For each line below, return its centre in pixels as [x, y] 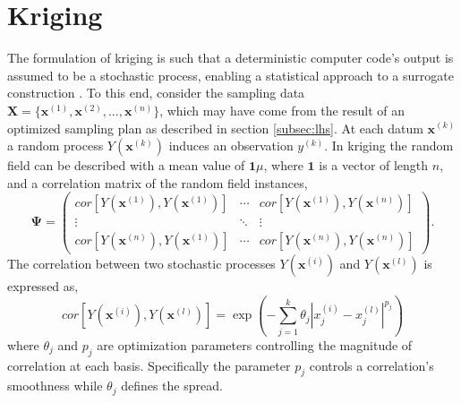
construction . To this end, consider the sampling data [156, 93]
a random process [55, 146]
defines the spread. [172, 386]
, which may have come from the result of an [282, 110]
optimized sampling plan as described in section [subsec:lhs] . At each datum [215, 128]
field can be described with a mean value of [126, 165]
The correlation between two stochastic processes [141, 264]
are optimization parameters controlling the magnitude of [255, 344]
